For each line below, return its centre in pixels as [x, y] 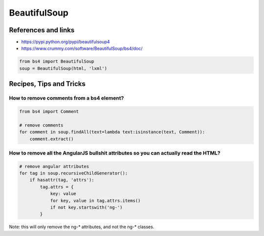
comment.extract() [52, 139]
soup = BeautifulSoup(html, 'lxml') [63, 68]
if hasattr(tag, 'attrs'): [62, 180]
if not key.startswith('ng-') [86, 207]
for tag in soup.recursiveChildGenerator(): [74, 173]
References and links [42, 30]
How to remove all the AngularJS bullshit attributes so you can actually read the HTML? [115, 153]
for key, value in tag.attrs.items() [95, 201]
